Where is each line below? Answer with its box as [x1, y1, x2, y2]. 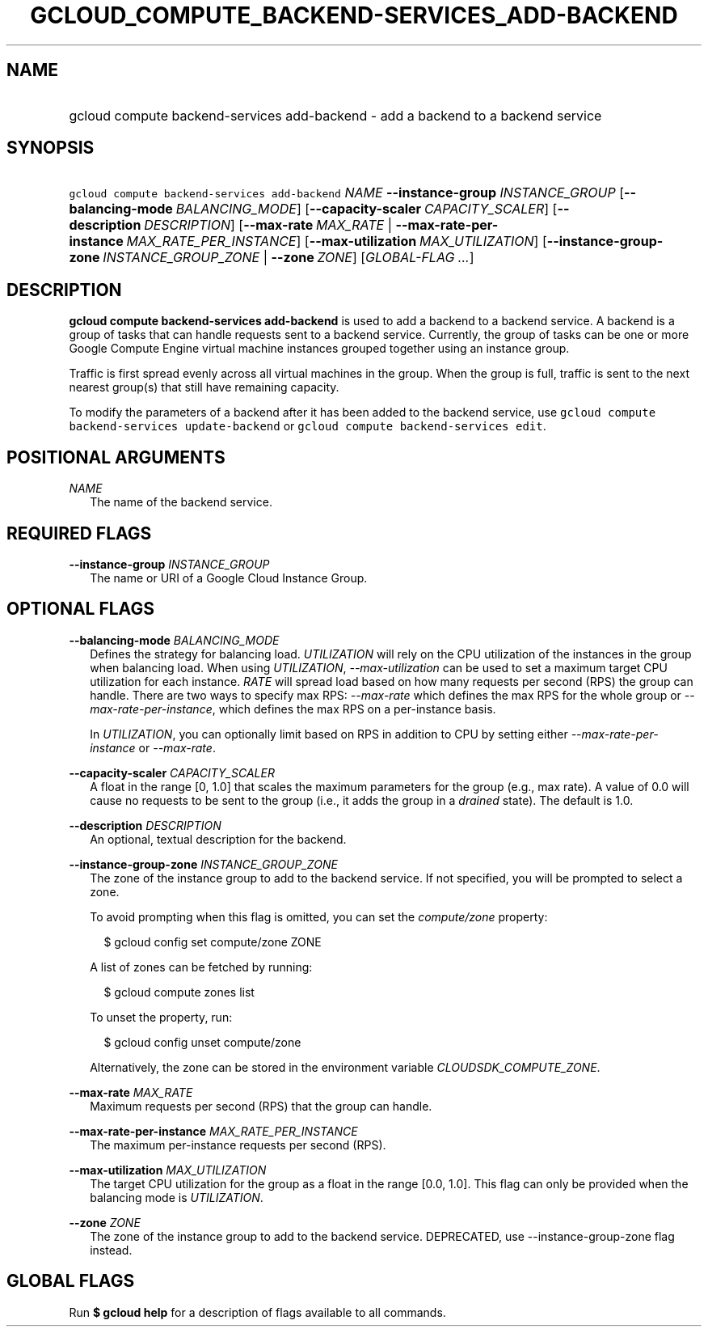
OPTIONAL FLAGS [6, 599, 154, 620]
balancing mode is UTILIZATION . [90, 1190, 263, 1204]
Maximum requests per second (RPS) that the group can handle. [90, 1098, 432, 1113]
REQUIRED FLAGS [6, 523, 152, 544]
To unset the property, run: [90, 1009, 233, 1024]
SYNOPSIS [6, 138, 95, 159]
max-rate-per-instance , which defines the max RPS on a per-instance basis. [90, 701, 496, 716]
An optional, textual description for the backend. [90, 832, 347, 846]
